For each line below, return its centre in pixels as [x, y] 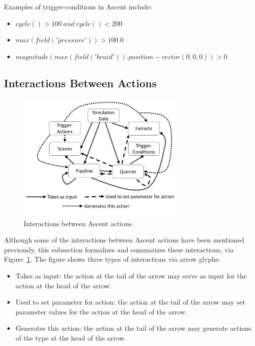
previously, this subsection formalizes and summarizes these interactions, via [119, 249]
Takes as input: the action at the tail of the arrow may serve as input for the [131, 276]
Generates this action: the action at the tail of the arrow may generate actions [133, 328]
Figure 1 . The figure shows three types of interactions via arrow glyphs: [112, 259]
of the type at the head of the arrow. [71, 338]
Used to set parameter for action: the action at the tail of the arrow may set [130, 302]
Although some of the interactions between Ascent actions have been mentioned [124, 240]
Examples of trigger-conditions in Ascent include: [78, 6]
